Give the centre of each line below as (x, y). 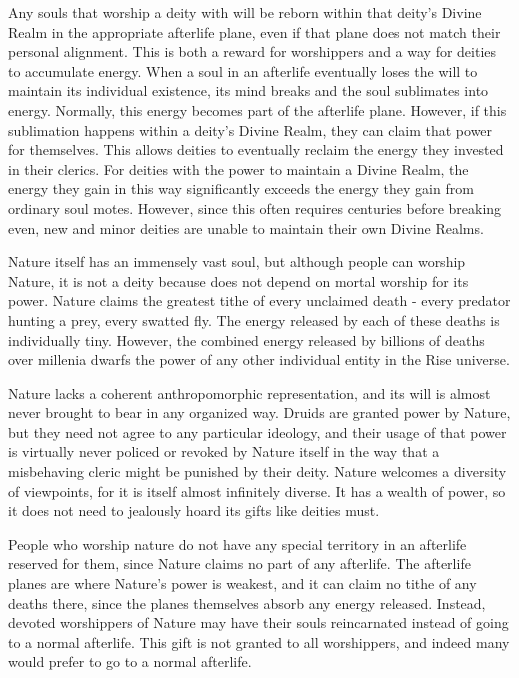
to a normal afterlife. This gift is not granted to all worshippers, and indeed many (259, 641)
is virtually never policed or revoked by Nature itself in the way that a (224, 451)
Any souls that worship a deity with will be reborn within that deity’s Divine (245, 12)
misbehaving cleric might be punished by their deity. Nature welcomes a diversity (257, 471)
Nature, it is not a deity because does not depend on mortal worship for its (238, 280)
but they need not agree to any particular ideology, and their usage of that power (257, 431)
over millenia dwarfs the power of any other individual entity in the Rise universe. (259, 359)
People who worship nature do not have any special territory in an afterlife (237, 543)
